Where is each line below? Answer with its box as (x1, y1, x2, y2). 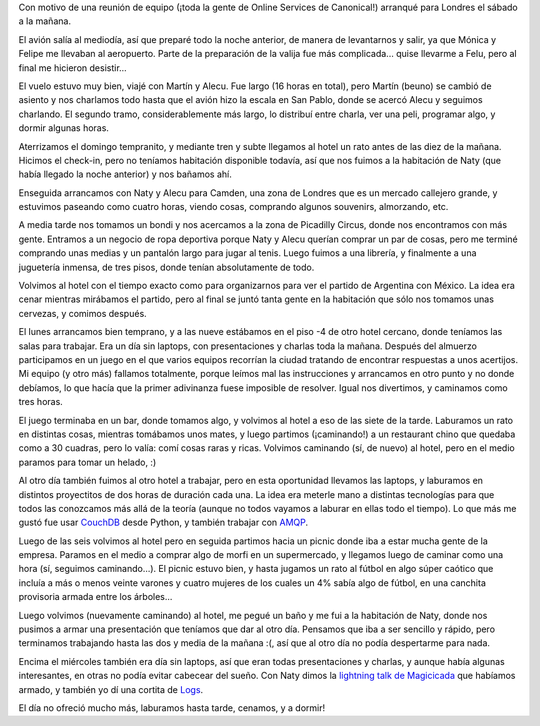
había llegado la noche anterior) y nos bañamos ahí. (18, 168, 232, 180)
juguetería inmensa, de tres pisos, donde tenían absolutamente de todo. (18, 261, 315, 273)
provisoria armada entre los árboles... (18, 591, 173, 603)
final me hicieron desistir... (18, 61, 127, 74)
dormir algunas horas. (18, 122, 110, 134)
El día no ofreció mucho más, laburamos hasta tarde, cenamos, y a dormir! (18, 701, 326, 714)
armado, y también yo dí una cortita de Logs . (18, 683, 204, 695)
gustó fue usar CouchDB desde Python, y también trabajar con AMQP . (18, 516, 309, 529)
